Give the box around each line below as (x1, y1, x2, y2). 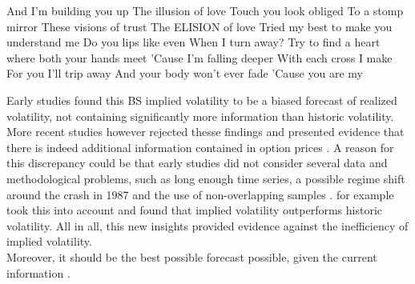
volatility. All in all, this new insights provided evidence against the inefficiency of (6, 217, 409, 234)
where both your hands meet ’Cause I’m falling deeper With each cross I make (6, 49, 393, 66)
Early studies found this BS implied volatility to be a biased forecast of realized (6, 91, 397, 108)
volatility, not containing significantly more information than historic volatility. (6, 107, 394, 124)
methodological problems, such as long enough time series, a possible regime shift (6, 170, 405, 186)
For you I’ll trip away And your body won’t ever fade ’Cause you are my (6, 65, 363, 82)
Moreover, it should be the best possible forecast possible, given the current (6, 248, 377, 265)
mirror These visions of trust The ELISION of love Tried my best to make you (6, 18, 393, 34)
